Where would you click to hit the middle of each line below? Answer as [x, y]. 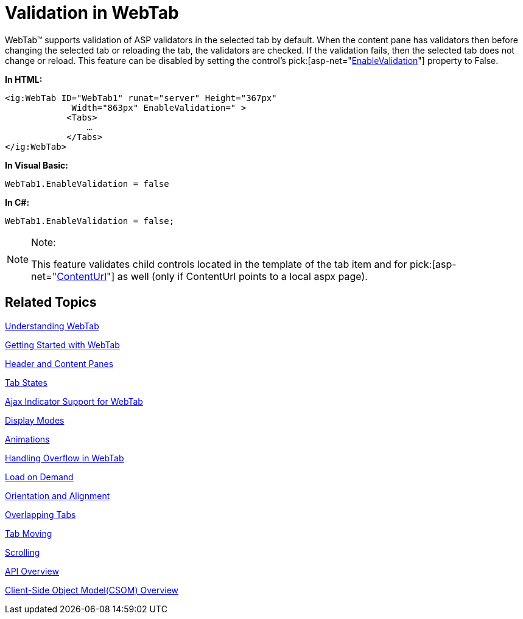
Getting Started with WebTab [62, 344]
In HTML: [24, 79]
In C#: [17, 202]
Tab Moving [29, 533]
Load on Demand [39, 477]
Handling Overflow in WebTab [65, 458]
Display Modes [35, 420]
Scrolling [23, 552]
